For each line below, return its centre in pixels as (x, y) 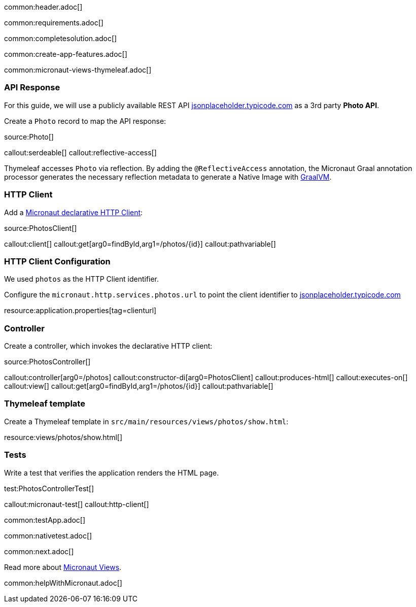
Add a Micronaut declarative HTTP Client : (74, 212)
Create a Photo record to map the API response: (85, 121)
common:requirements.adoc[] (54, 23)
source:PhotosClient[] (41, 228)
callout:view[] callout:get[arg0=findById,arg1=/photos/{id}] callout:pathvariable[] (139, 386)
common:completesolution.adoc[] (61, 38)
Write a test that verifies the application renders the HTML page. (112, 473)
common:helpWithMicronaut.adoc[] (63, 583)
